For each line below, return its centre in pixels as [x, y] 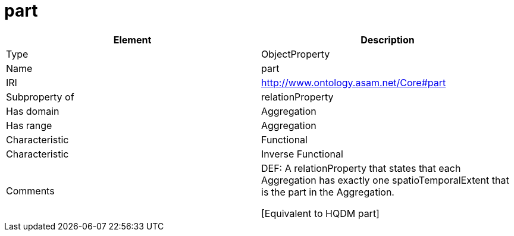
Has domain [33, 111]
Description [388, 40]
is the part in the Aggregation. [328, 192]
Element [132, 40]
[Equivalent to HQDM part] [320, 213]
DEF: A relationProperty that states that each [361, 168]
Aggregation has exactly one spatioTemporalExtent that [385, 180]
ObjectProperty [296, 54]
